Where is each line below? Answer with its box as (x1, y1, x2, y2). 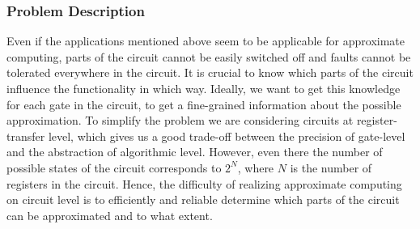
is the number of (290, 159, 372, 176)
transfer (6, 127, 45, 144)
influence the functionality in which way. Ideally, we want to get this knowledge (6, 80, 401, 96)
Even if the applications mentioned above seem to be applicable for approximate (6, 32, 405, 49)
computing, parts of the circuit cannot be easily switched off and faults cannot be (6, 48, 411, 65)
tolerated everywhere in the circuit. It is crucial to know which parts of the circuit (6, 64, 414, 81)
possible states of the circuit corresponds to (6, 159, 222, 176)
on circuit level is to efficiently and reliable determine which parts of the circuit (6, 191, 400, 208)
